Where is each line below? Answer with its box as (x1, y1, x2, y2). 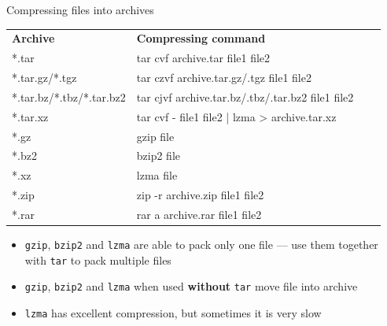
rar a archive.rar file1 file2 (136, 206, 262, 222)
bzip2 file (136, 147, 181, 164)
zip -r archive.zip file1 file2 (136, 187, 264, 203)
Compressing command (136, 30, 266, 46)
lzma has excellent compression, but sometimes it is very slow (24, 305, 322, 320)
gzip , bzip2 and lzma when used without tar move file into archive (24, 278, 358, 295)
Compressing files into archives (6, 2, 154, 17)
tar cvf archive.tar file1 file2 (136, 50, 271, 66)
